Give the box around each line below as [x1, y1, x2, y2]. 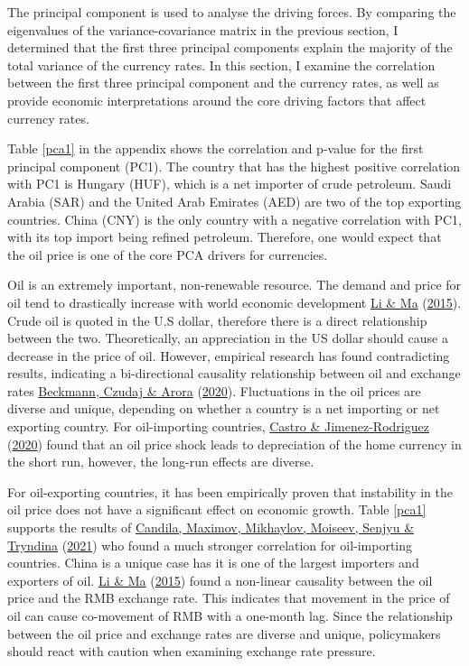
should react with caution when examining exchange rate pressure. [7, 642, 376, 661]
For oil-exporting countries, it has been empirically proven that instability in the [7, 482, 454, 501]
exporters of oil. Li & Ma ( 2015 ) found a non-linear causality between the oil [7, 570, 433, 589]
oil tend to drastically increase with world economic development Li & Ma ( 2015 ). [7, 292, 462, 311]
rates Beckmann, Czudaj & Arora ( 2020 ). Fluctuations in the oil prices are [7, 381, 421, 400]
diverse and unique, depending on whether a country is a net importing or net [7, 399, 440, 418]
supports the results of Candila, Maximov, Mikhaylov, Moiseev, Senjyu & [7, 518, 415, 537]
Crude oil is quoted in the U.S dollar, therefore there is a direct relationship [7, 310, 427, 329]
